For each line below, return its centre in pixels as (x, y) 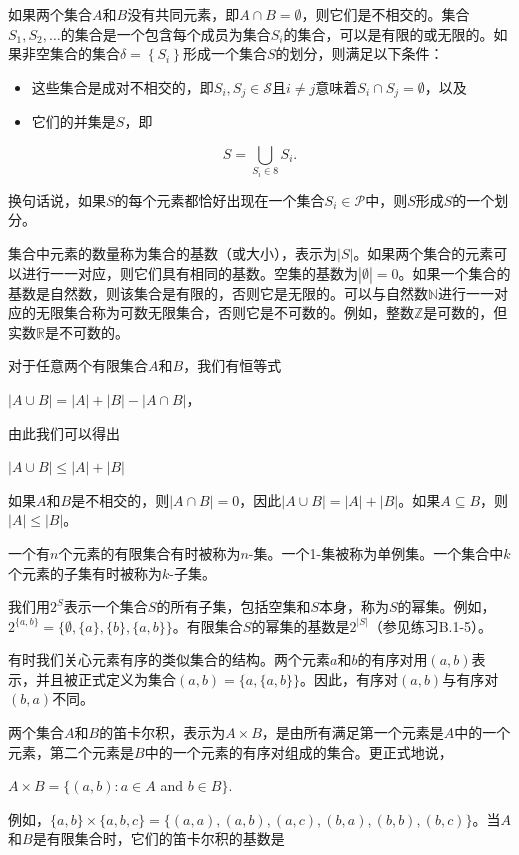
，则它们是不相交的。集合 (385, 14)
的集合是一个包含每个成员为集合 (165, 33)
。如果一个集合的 (454, 272)
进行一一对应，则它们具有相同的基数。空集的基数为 (189, 272)
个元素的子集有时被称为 (85, 572)
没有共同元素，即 (183, 14)
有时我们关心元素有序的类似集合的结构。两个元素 (169, 659)
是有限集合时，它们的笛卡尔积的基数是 (158, 838)
